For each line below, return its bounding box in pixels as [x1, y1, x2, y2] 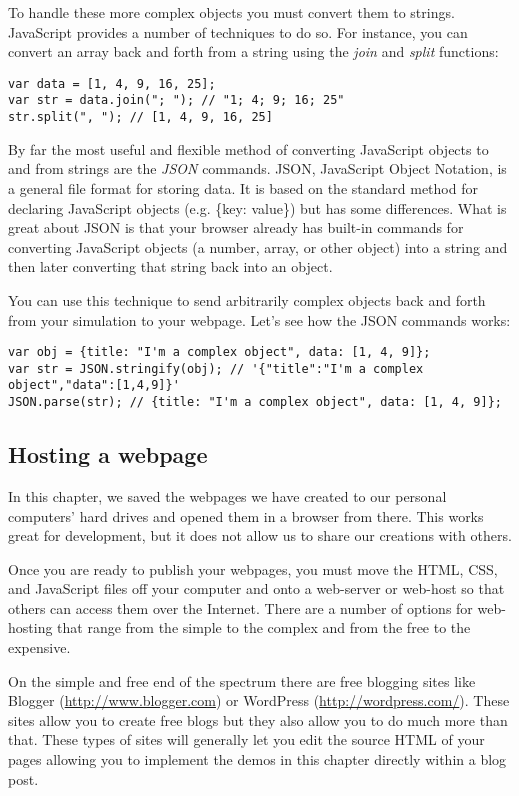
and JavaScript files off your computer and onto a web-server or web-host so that [8, 578, 505, 599]
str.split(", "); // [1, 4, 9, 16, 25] [8, 110, 273, 125]
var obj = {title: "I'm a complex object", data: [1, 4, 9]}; [8, 345, 431, 360]
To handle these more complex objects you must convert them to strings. [8, 2, 455, 22]
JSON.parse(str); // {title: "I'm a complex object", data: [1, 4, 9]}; [8, 395, 502, 410]
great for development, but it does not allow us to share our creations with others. [8, 525, 512, 546]
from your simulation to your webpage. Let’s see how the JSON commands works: [8, 309, 511, 330]
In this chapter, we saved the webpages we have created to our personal [8, 485, 447, 506]
